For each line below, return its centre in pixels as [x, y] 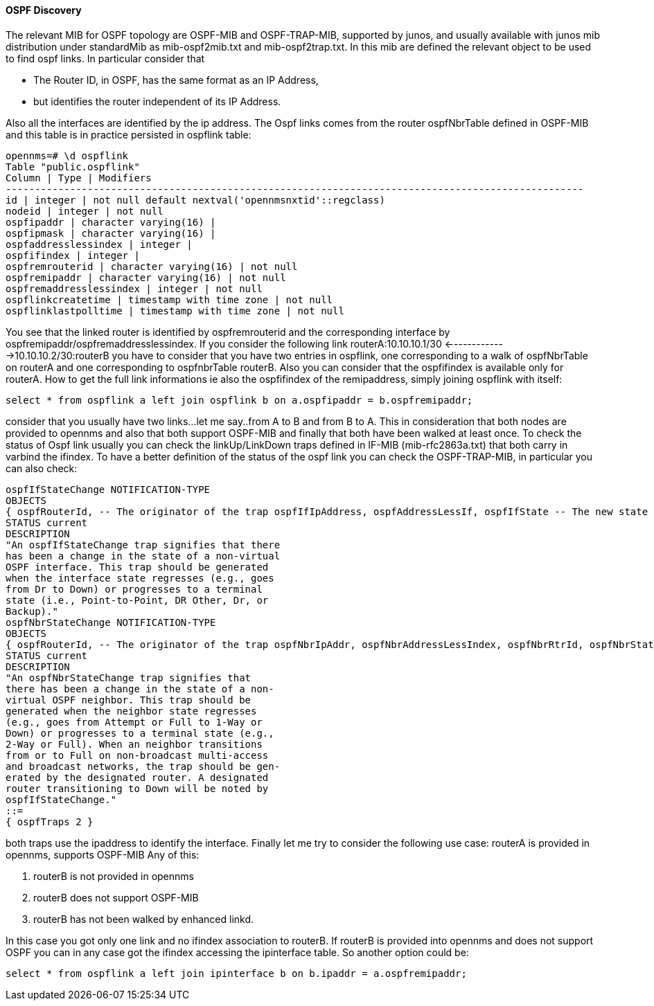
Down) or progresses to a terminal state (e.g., [140, 733]
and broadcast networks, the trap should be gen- [143, 766]
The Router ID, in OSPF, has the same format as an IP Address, [176, 80]
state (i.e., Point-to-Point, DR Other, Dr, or [137, 600]
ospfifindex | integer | [73, 255]
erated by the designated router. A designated [137, 777]
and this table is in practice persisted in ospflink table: [129, 134]
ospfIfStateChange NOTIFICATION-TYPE [108, 489]
